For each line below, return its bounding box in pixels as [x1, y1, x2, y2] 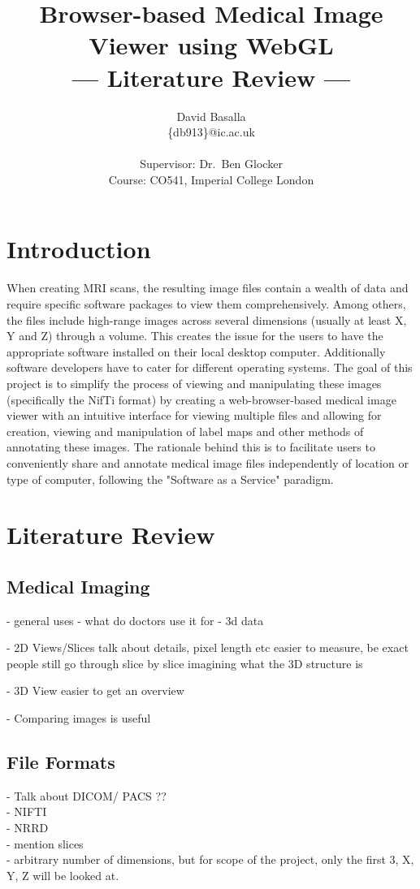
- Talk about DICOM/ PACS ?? [6, 787, 167, 804]
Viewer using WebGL [89, 28, 334, 62]
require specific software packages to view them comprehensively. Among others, [6, 296, 406, 312]
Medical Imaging [6, 573, 150, 598]
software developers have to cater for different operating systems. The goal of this [6, 359, 413, 376]
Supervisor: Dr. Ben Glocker [140, 155, 283, 172]
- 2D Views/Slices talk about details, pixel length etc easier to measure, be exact [6, 639, 409, 656]
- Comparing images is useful [6, 710, 151, 727]
